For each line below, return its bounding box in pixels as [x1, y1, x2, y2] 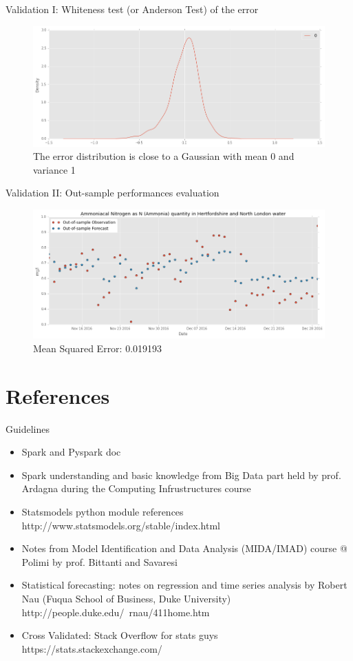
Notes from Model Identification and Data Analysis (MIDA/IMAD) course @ [21, 541, 347, 556]
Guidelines [6, 421, 50, 436]
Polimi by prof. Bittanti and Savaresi [21, 554, 178, 569]
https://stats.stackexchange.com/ [21, 641, 162, 655]
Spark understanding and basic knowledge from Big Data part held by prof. [21, 467, 341, 482]
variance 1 [33, 162, 76, 176]
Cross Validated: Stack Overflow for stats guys [21, 628, 218, 642]
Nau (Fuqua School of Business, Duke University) [21, 591, 231, 605]
